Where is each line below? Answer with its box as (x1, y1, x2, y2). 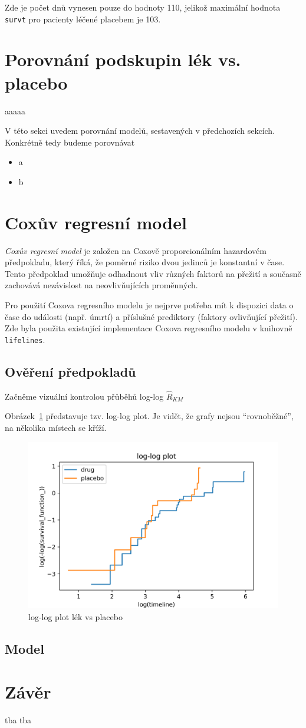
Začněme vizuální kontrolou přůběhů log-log (5, 390, 164, 402)
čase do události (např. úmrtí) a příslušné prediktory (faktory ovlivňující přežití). (5, 310, 298, 322)
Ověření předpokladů (5, 362, 136, 380)
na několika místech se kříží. (5, 421, 107, 434)
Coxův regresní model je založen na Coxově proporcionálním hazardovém (5, 244, 266, 256)
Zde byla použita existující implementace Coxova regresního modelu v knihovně (5, 322, 292, 334)
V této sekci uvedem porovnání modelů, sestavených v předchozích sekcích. (5, 124, 275, 137)
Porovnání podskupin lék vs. (5, 47, 241, 71)
